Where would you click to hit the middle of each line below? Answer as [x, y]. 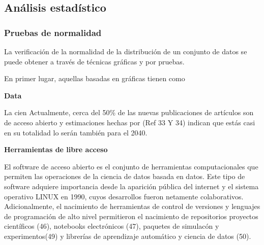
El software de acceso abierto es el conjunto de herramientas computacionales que [131, 166]
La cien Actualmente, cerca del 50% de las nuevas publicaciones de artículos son [129, 112]
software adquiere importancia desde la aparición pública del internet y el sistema [131, 186]
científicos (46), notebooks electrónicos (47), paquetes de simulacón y [112, 226]
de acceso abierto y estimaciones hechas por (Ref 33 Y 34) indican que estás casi [130, 122]
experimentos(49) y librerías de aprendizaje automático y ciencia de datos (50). [128, 236]
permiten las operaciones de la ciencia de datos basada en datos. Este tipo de [125, 176]
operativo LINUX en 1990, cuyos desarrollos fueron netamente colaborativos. [124, 196]
